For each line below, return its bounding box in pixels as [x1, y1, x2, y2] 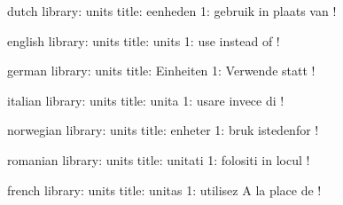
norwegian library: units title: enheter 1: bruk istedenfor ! [7, 121, 319, 139]
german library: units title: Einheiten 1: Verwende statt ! [7, 61, 316, 80]
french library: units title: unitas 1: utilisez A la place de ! [7, 180, 322, 199]
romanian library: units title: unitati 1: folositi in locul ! [7, 150, 310, 169]
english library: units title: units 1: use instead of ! [7, 31, 280, 50]
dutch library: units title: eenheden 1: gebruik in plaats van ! [7, 2, 337, 20]
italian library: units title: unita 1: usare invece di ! [7, 91, 285, 109]
